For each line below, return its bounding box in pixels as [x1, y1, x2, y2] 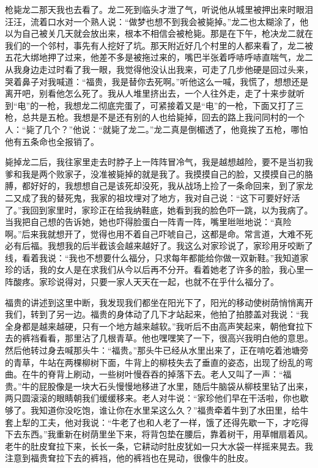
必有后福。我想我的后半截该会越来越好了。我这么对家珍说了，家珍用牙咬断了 [5, 239, 313, 252]
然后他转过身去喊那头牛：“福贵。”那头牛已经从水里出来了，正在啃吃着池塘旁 [5, 344, 309, 357]
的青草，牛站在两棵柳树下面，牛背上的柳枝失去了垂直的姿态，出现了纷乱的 [5, 355, 305, 368]
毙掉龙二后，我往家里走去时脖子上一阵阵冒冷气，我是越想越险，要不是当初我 [5, 155, 313, 168]
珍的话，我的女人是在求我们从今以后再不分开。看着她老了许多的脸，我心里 [5, 263, 305, 276]
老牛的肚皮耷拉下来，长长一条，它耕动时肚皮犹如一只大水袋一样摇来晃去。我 [5, 439, 313, 452]
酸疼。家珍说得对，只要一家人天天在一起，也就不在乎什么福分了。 [13, 275, 279, 288]
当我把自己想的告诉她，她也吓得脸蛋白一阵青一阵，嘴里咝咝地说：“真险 [5, 215, 292, 228]
